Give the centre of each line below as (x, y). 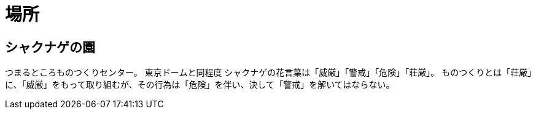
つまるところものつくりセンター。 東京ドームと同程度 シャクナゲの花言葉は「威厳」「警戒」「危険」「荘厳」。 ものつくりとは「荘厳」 (269, 73)
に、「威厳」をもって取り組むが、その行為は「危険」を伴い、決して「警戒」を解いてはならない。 (200, 85)
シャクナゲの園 (50, 47)
